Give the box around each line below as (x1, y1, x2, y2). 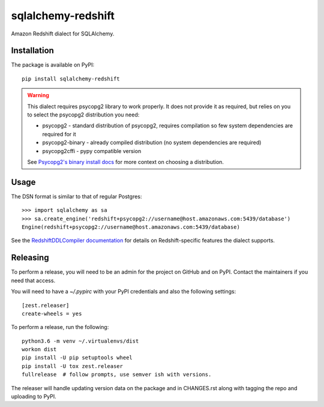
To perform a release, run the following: (11, 324, 109, 331)
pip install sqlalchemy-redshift (22, 75, 120, 82)
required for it (42, 130, 76, 137)
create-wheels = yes (22, 310, 82, 317)
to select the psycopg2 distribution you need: (27, 111, 140, 118)
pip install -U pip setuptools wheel (22, 354, 133, 361)
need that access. (11, 277, 56, 284)
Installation (11, 46, 54, 56)
